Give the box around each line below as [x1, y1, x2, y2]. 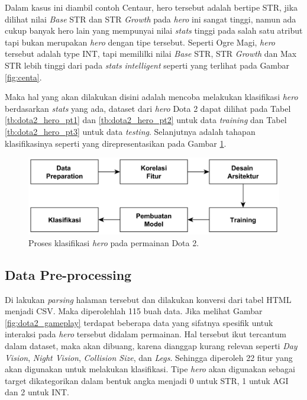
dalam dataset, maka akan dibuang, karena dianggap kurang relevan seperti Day [5, 339, 298, 351]
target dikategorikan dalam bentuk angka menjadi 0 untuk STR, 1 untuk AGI [5, 374, 289, 386]
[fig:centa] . [5, 70, 42, 83]
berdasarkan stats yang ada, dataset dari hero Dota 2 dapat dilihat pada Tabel [5, 102, 291, 114]
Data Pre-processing [5, 265, 132, 283]
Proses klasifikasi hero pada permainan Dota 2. [28, 236, 199, 249]
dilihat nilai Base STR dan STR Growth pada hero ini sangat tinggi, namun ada [5, 12, 296, 25]
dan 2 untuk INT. [5, 386, 69, 398]
